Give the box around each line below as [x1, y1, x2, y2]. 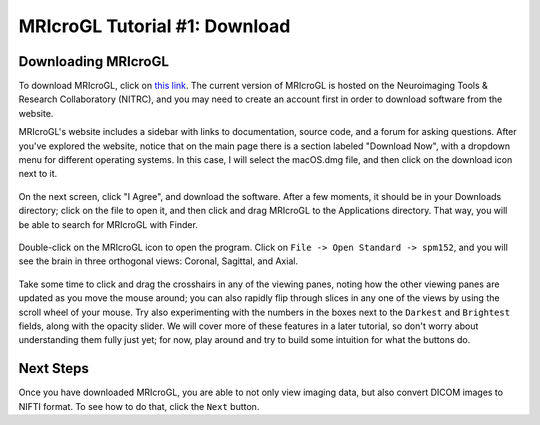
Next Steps [18, 360, 89, 377]
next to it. [18, 168, 58, 180]
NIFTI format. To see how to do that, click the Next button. [18, 400, 260, 412]
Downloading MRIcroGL [18, 53, 170, 70]
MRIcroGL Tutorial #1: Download [18, 15, 291, 37]
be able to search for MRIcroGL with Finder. [18, 218, 199, 230]
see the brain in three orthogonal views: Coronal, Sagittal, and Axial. [18, 255, 299, 267]
